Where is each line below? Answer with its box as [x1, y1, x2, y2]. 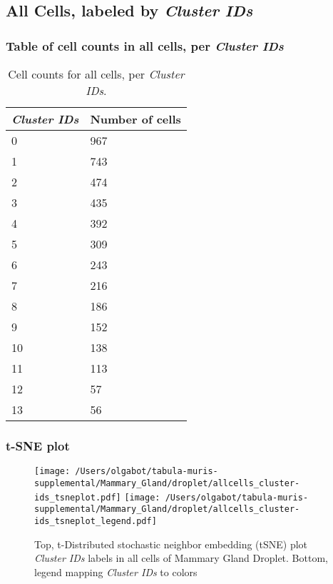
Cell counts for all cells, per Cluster [8, 66, 185, 82]
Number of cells [90, 111, 181, 127]
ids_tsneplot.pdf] [34, 492, 121, 503]
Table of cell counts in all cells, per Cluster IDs [6, 36, 284, 54]
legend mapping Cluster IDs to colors [34, 564, 198, 579]
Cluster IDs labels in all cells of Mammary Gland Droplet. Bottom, [34, 550, 328, 565]
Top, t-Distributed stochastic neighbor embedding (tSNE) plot [34, 536, 308, 551]
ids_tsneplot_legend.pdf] [34, 515, 157, 526]
